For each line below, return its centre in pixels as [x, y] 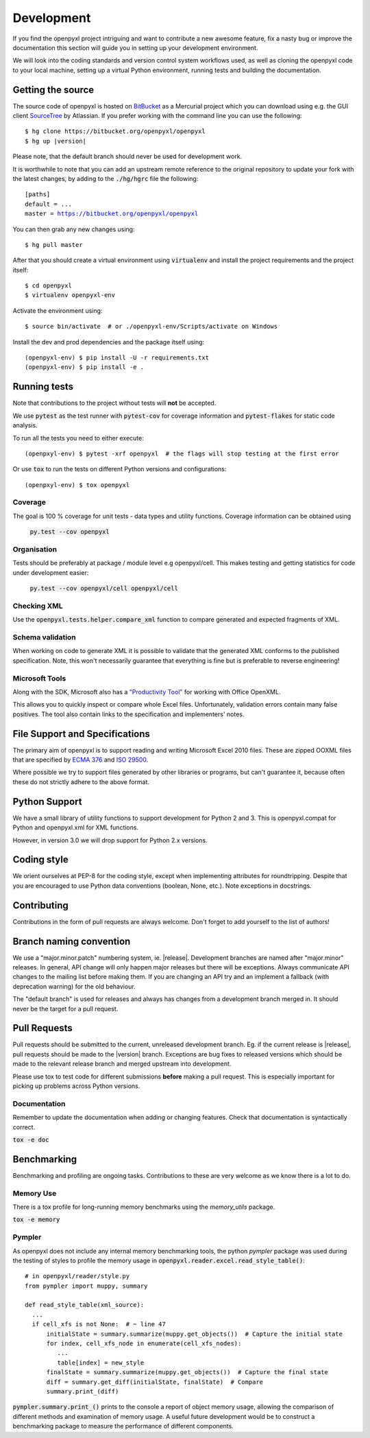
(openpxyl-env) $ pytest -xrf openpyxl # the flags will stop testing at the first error [182, 453]
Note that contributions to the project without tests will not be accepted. [114, 403]
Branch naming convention [72, 941]
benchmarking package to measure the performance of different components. [123, 1426]
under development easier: [51, 572]
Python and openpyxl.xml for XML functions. [76, 827]
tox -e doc [31, 1140]
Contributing [40, 905]
